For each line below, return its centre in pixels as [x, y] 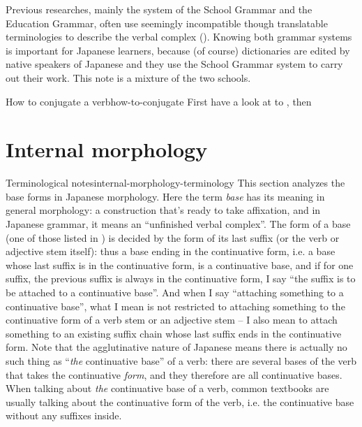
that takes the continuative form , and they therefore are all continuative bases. [174, 374]
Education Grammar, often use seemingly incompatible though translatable [167, 23]
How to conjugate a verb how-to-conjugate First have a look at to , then [159, 101]
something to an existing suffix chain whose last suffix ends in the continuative [174, 333]
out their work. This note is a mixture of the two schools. [128, 77]
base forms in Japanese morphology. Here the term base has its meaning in [165, 196]
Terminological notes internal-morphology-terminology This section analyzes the [175, 183]
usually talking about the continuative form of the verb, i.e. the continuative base [180, 401]
